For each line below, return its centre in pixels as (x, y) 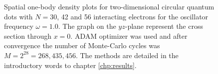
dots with (18, 16)
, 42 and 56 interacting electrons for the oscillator (133, 16)
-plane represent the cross (164, 26)
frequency (19, 26)
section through (28, 36)
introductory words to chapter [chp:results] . (70, 65)
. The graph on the (87, 26)
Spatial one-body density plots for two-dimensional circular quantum (109, 6)
